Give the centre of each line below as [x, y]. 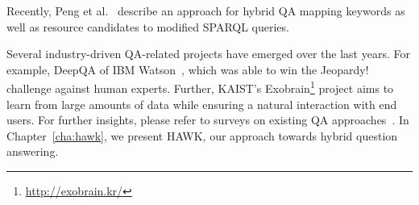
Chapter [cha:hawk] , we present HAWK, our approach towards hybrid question [202, 135]
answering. [33, 151]
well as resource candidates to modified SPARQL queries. [148, 26]
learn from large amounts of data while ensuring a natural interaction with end [202, 104]
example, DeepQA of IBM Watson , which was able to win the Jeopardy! [188, 69]
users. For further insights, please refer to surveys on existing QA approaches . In [208, 120]
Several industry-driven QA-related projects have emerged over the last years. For [208, 54]
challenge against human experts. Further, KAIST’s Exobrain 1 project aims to [200, 87]
